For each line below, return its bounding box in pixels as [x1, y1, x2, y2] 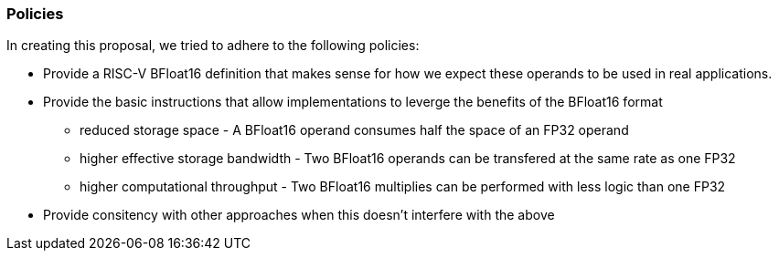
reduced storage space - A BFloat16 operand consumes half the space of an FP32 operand [80, 122, 629, 139]
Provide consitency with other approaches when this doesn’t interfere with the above [43, 207, 555, 223]
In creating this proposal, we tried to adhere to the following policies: [6, 37, 420, 54]
